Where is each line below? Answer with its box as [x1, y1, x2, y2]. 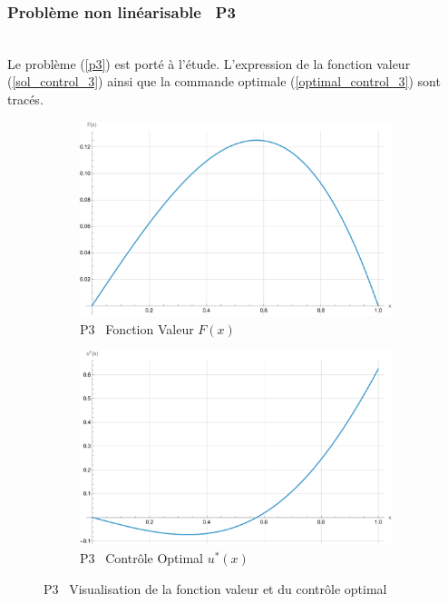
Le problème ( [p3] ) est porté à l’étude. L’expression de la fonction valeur [7, 54, 411, 73]
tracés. [7, 90, 44, 108]
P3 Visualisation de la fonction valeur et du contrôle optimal [44, 579, 387, 598]
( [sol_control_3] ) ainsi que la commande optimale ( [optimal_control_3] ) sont [7, 72, 441, 91]
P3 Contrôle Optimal [80, 549, 203, 568]
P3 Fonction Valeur [80, 319, 194, 338]
